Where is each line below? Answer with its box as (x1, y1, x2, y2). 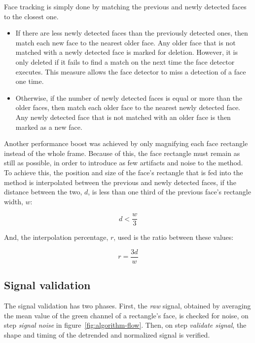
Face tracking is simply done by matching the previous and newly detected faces (4, 1, 247, 11)
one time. (15, 76, 44, 86)
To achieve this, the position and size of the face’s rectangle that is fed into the (4, 167, 243, 177)
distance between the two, (4, 187, 82, 197)
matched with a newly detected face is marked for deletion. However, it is (15, 47, 238, 57)
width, (4, 196, 23, 206)
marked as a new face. (15, 121, 82, 132)
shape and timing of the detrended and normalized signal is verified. (4, 329, 210, 340)
